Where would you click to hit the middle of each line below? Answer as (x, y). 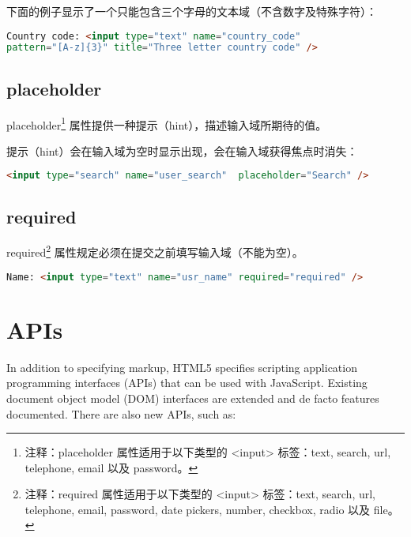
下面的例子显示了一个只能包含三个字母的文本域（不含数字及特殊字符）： (192, 11)
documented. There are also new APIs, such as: (121, 413)
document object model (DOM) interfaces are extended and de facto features (193, 398)
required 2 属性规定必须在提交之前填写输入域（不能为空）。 (155, 251)
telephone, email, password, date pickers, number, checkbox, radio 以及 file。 (212, 509)
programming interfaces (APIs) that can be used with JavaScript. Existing (187, 383)
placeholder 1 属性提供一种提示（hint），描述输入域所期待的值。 (167, 123)
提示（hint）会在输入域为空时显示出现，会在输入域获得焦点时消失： (182, 150)
